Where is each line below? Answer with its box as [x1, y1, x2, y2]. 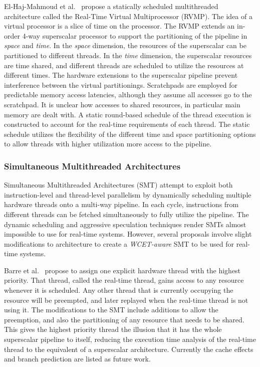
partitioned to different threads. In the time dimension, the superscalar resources [4, 50, 252, 60]
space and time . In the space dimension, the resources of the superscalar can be [4, 40, 246, 51]
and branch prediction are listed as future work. [4, 353, 151, 364]
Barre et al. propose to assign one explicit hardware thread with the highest [4, 265, 241, 275]
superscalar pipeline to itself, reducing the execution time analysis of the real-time [4, 334, 256, 344]
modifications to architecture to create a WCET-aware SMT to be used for [4, 238, 234, 249]
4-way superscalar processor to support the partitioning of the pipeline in [22, 30, 247, 41]
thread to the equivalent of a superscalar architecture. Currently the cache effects [4, 343, 253, 354]
